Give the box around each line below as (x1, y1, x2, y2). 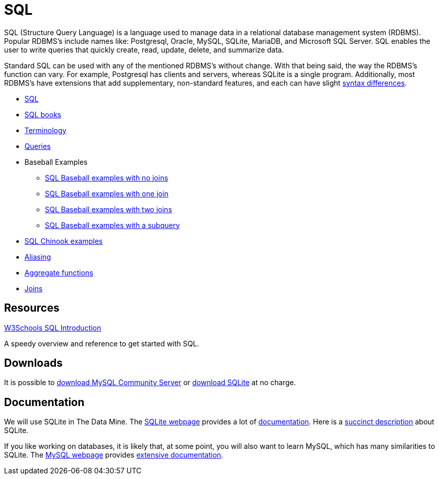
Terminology (24, 125, 67, 135)
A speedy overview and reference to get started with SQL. (4, 339, 199, 348)
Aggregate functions (24, 268, 93, 277)
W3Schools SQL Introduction (4, 323, 101, 332)
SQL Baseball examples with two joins (45, 205, 172, 214)
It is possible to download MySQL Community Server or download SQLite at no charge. (4, 378, 296, 387)
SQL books (24, 110, 61, 119)
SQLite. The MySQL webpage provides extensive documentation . (4, 450, 223, 460)
